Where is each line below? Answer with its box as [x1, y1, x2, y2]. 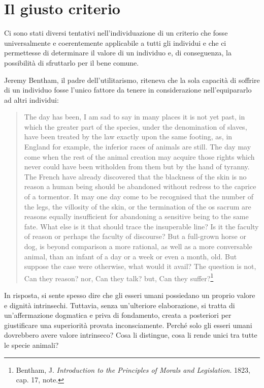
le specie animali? [4, 340, 59, 350]
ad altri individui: [4, 94, 59, 105]
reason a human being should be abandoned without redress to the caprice [24, 181, 256, 192]
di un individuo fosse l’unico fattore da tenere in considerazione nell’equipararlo [4, 84, 252, 95]
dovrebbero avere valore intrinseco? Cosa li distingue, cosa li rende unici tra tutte [4, 330, 257, 340]
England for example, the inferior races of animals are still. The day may [24, 141, 251, 152]
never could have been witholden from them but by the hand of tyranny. [24, 161, 250, 172]
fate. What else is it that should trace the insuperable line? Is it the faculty [24, 221, 259, 231]
